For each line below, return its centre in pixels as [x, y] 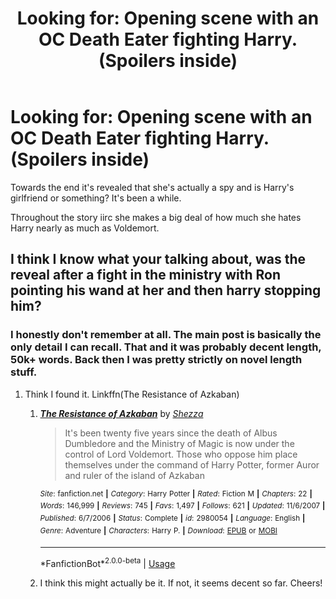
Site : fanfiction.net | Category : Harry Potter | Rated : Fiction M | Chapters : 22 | [176, 493]
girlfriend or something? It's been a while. [96, 198]
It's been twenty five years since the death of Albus [171, 433]
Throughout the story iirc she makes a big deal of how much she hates [156, 217]
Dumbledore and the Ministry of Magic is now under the [179, 443]
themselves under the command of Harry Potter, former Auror [192, 464]
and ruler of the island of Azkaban [134, 475]
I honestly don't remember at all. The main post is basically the [166, 335]
